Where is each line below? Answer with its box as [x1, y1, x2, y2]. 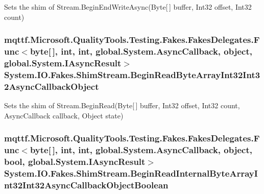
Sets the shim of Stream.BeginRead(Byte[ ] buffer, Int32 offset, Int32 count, [4, 100, 240, 111]
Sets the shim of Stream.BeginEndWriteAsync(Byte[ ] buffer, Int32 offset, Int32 [4, 2, 252, 12]
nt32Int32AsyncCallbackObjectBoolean [4, 178, 169, 191]
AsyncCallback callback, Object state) [4, 110, 124, 120]
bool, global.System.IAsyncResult [4, 155, 146, 168]
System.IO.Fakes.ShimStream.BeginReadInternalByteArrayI [4, 166, 258, 179]
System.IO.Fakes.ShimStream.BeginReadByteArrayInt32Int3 [4, 68, 260, 81]
